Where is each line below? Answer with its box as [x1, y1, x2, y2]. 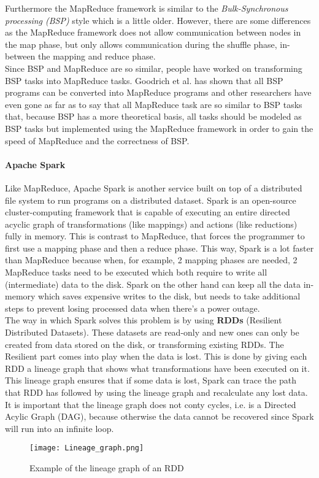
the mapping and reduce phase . [38, 50, 156, 63]
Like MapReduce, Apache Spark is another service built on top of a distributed [5, 181, 302, 194]
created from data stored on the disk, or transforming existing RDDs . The [5, 337, 284, 350]
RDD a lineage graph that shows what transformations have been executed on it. [5, 361, 310, 374]
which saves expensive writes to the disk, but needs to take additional [38, 290, 301, 303]
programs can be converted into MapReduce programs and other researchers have [5, 86, 312, 99]
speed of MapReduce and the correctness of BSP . [5, 134, 190, 147]
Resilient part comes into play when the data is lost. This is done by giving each [5, 350, 307, 363]
